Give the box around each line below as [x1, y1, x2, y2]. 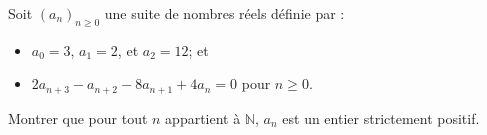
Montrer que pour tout [8, 107, 148, 128]
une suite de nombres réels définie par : [104, 3, 345, 23]
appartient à [165, 107, 241, 128]
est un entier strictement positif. [282, 107, 480, 128]
